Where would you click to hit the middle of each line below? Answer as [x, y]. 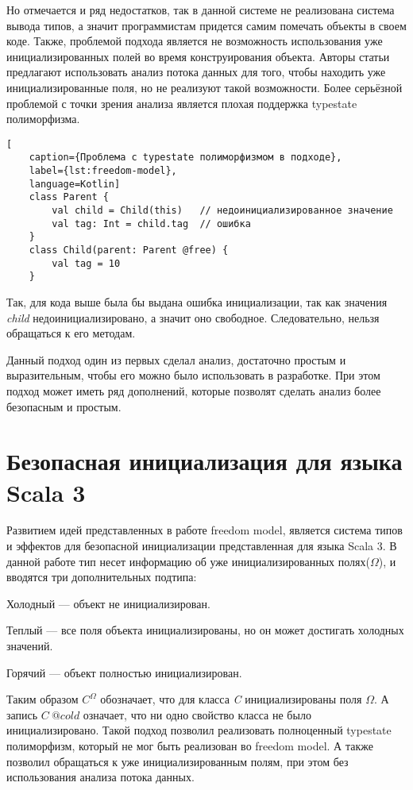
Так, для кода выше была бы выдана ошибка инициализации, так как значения [197, 301]
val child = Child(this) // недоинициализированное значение [222, 211]
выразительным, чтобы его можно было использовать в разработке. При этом [193, 375]
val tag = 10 [86, 263]
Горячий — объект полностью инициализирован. [124, 672]
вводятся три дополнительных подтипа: [102, 577]
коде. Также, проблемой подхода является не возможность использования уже [195, 41]
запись [22, 714]
